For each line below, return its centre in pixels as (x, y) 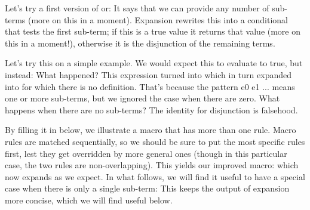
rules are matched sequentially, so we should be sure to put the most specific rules (155, 141)
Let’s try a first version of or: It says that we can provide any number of (137, 8)
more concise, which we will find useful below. (89, 200)
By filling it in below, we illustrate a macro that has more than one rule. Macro (151, 130)
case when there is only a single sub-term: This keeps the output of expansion (147, 188)
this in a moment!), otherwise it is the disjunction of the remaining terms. (140, 43)
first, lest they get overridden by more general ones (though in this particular (146, 153)
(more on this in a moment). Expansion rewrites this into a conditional (158, 19)
